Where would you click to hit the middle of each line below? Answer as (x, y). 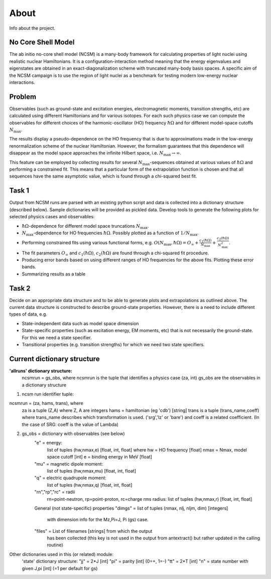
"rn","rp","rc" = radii (55, 492)
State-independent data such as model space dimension (80, 323)
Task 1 (19, 191)
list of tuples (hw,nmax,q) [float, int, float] (90, 485)
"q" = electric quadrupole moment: (70, 478)
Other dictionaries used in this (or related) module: (61, 554)
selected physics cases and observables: (52, 217)
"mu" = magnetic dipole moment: (69, 464)
